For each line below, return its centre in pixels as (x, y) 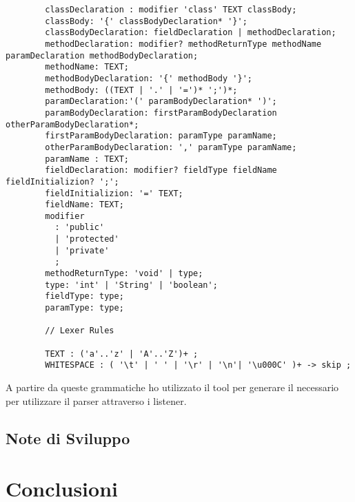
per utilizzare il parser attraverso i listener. (96, 400)
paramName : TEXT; (87, 159)
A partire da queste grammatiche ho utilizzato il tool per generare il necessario (172, 387)
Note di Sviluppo (68, 438)
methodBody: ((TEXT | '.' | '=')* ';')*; (141, 90)
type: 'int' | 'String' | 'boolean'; (131, 285)
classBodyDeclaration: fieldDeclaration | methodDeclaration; (191, 33)
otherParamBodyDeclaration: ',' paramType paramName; (171, 147)
